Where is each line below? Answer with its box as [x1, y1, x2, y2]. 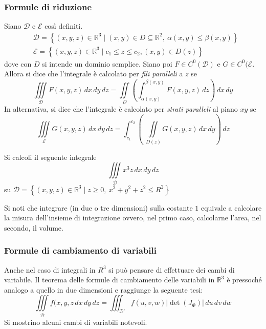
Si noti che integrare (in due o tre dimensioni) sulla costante [4, 202, 193, 213]
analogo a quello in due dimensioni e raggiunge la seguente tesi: [4, 284, 203, 295]
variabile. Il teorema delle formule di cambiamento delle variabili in [4, 274, 215, 285]
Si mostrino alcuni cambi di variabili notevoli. [4, 316, 147, 327]
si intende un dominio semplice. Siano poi [42, 58, 172, 69]
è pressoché [227, 274, 262, 285]
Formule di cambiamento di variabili [4, 244, 157, 257]
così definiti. [45, 20, 83, 31]
